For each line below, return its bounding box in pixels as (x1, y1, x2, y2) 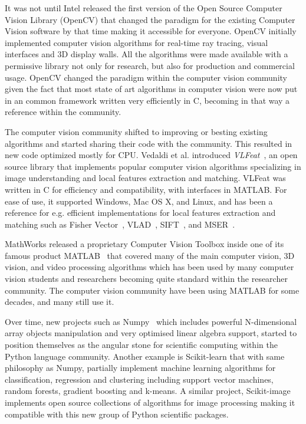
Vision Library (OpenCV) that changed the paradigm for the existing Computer (5, 13, 295, 25)
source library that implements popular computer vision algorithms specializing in (5, 160, 301, 172)
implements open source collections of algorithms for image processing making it (5, 396, 295, 408)
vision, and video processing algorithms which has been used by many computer (5, 261, 294, 273)
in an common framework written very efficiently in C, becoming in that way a (5, 94, 290, 106)
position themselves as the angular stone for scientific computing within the (5, 338, 278, 351)
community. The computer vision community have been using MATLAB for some (5, 284, 300, 296)
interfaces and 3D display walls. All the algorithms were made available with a (5, 48, 288, 60)
